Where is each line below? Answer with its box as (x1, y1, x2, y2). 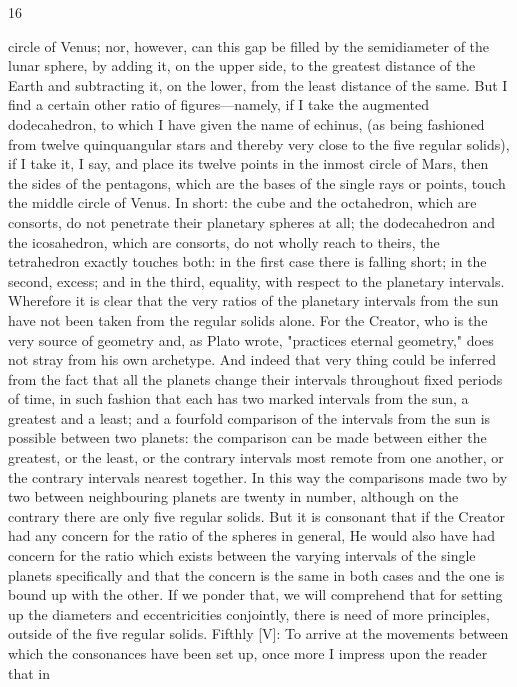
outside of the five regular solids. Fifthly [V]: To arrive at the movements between (8, 623, 509, 644)
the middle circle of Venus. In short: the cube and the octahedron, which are (8, 192, 477, 213)
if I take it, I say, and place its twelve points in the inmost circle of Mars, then (8, 153, 489, 174)
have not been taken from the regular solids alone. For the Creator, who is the (8, 309, 488, 330)
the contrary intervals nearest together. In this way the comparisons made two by (8, 466, 508, 487)
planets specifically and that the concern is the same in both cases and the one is (8, 564, 505, 585)
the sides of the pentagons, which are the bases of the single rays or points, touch (8, 172, 506, 193)
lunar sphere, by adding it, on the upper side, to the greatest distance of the (8, 55, 476, 76)
